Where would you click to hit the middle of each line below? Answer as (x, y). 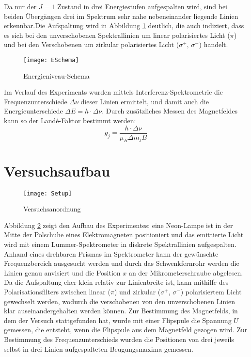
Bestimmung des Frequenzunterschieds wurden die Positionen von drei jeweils (119, 339)
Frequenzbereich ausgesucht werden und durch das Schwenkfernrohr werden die (122, 263)
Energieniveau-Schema (56, 75)
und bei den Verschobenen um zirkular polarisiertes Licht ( (92, 44)
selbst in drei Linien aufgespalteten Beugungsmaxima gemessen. (99, 349)
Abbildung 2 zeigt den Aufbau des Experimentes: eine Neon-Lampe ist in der (118, 225)
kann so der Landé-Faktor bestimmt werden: (70, 120)
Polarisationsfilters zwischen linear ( (57, 291)
